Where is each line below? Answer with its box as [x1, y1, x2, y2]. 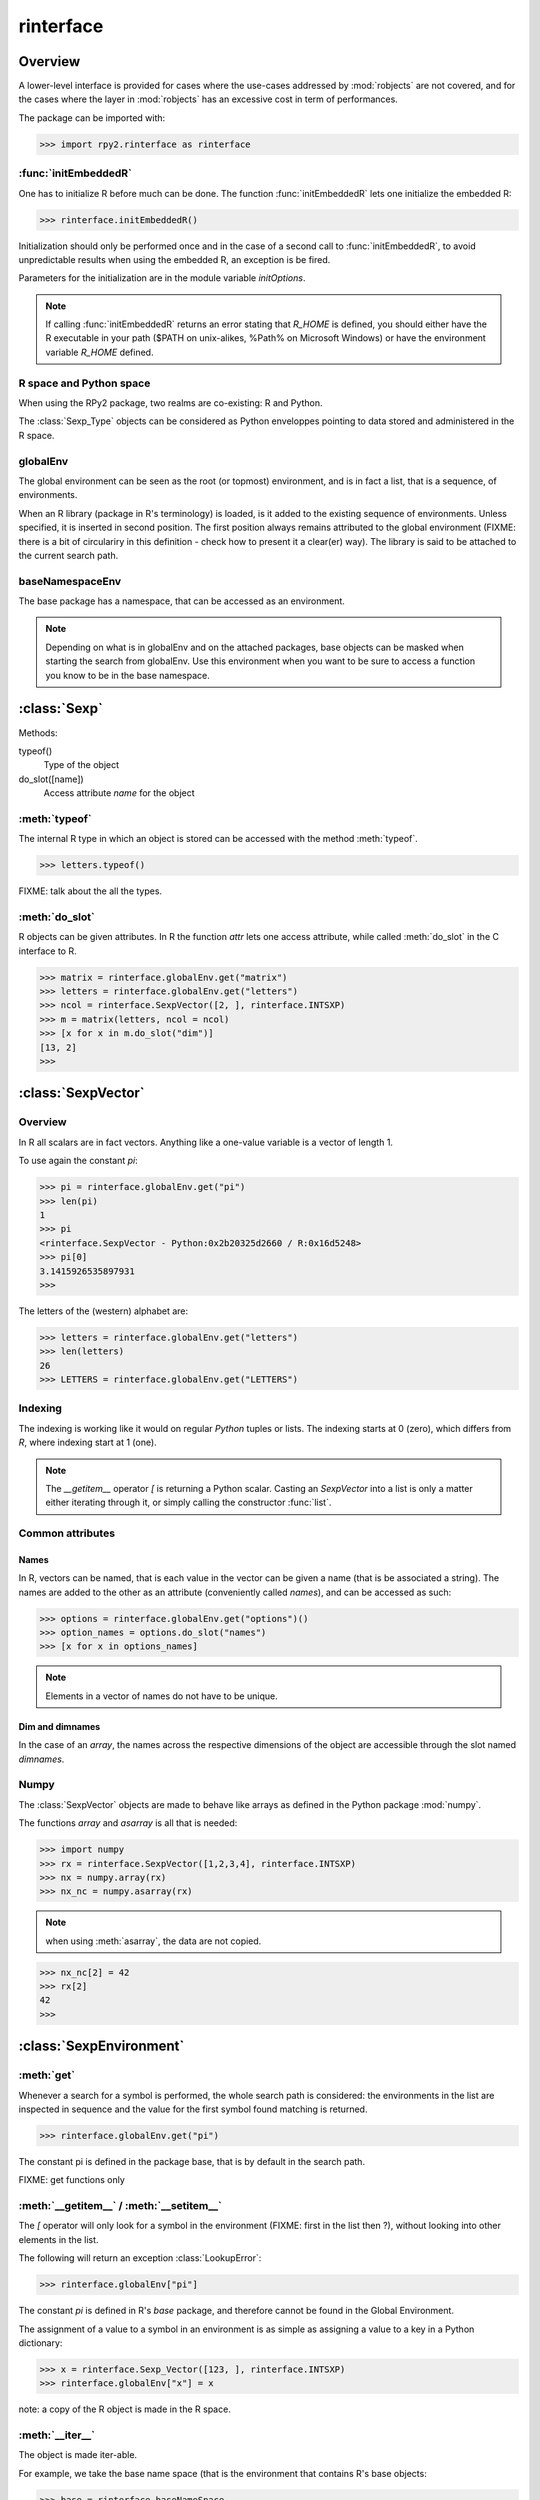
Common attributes [18, 1526, 115, 1540]
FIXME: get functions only [18, 2174, 125, 2186]
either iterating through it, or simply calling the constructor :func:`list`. [45, 1496, 332, 1509]
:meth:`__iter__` [18, 2428, 95, 2442]
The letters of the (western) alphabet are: [18, 1305, 189, 1317]
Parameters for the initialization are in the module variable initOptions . [18, 272, 306, 284]
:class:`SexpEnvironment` [18, 2038, 185, 2055]
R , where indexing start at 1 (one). [18, 1436, 157, 1449]
